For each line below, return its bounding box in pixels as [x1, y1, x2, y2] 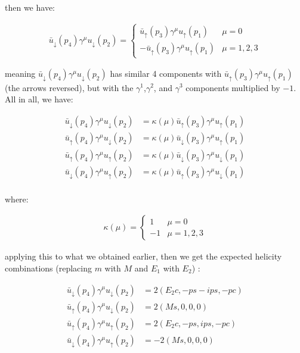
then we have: [5, 1, 55, 13]
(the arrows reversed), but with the [5, 81, 134, 93]
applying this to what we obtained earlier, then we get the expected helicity [5, 250, 282, 263]
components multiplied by [185, 81, 280, 93]
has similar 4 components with [110, 67, 222, 80]
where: [5, 192, 29, 205]
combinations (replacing [5, 261, 92, 274]
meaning [5, 67, 36, 80]
